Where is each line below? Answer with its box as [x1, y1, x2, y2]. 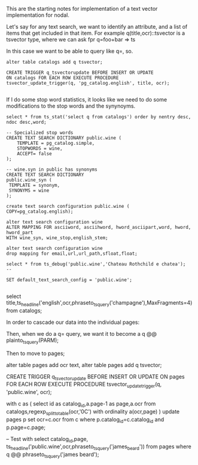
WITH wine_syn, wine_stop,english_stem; [6, 235, 109, 241]
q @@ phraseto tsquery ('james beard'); [6, 451, 99, 459]
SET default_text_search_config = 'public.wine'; [6, 277, 133, 283]
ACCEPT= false [17, 151, 52, 157]
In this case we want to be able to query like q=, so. [6, 47, 133, 55]
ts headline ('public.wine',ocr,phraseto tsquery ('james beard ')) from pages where [6, 443, 191, 452]
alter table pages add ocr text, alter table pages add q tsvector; [6, 361, 162, 368]
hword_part [6, 229, 33, 236]
